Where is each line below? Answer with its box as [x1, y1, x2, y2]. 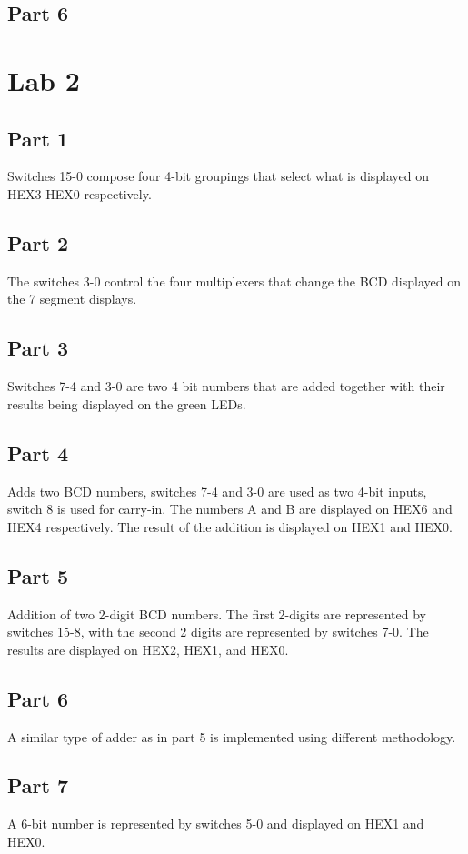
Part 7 [7, 771, 69, 799]
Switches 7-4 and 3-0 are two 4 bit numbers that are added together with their [7, 377, 445, 396]
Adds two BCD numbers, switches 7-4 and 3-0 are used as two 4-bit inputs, [7, 481, 427, 500]
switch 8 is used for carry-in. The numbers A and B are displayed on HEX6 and [7, 499, 453, 518]
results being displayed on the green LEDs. [7, 394, 246, 413]
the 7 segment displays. [7, 289, 137, 308]
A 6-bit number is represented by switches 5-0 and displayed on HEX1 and [7, 814, 424, 833]
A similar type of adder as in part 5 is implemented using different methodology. [7, 727, 456, 746]
